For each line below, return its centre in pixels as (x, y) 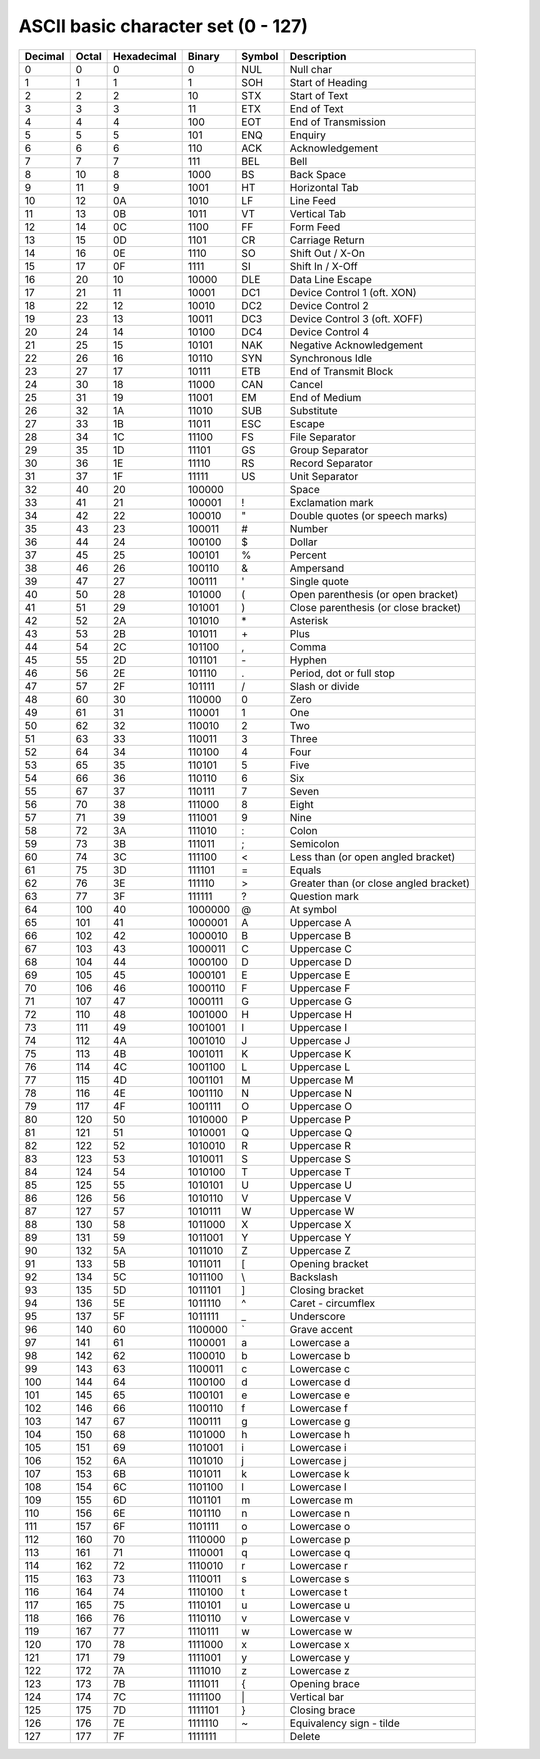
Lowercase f (319, 1408)
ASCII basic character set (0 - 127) (163, 26)
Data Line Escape (330, 279)
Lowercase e (319, 1395)
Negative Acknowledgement (356, 345)
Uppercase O (321, 1106)
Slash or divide (324, 686)
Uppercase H (320, 1014)
